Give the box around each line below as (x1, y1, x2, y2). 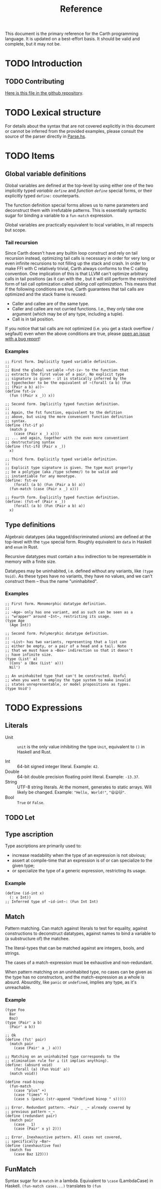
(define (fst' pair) (5, 1037, 47, 1042)
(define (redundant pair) (5, 1114, 57, 1119)
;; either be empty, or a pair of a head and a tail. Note (5, 643, 127, 648)
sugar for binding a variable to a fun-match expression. (5, 212, 114, 219)
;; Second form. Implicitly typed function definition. (5, 402, 120, 406)
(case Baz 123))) (14, 1152, 49, 1157)
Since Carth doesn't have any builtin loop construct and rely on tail (5, 250, 138, 256)
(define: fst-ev (5, 478, 38, 483)
